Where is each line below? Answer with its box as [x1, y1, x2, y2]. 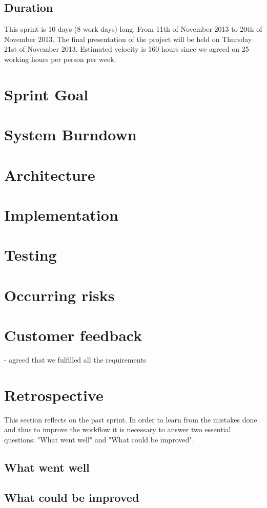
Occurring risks [4, 284, 115, 305]
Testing [4, 244, 57, 265]
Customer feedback [4, 325, 142, 346]
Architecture [4, 164, 95, 185]
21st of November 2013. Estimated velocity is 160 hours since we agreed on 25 [4, 44, 249, 54]
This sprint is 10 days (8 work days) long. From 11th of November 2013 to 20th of [4, 24, 262, 34]
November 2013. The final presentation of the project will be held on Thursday [4, 33, 252, 44]
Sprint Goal [4, 83, 89, 104]
